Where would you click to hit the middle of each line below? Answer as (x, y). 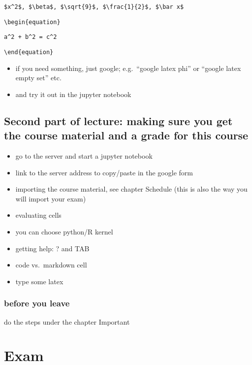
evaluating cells (38, 215)
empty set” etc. (38, 78)
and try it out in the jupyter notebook (73, 94)
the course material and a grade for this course (126, 135)
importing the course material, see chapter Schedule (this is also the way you (131, 189)
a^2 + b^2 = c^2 (31, 37)
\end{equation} (29, 52)
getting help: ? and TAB (52, 248)
